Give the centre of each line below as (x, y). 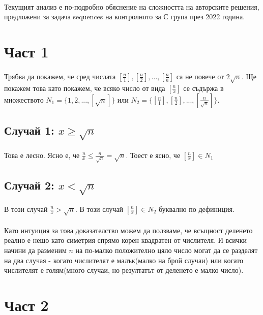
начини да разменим (35, 250)
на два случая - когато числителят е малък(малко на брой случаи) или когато (124, 260)
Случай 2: (29, 185)
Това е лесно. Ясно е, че (42, 155)
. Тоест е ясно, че (153, 155)
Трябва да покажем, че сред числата (60, 76)
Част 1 (26, 51)
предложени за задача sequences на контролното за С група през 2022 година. (125, 17)
